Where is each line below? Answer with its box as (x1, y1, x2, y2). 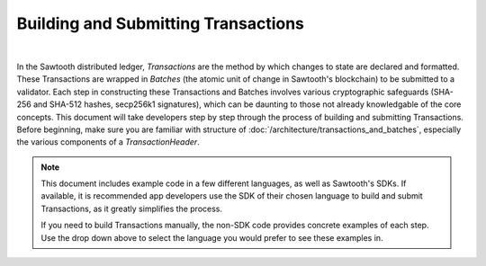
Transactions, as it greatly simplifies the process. (40, 203, 223, 214)
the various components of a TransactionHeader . (16, 137, 200, 147)
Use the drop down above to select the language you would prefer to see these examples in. (40, 232, 383, 243)
